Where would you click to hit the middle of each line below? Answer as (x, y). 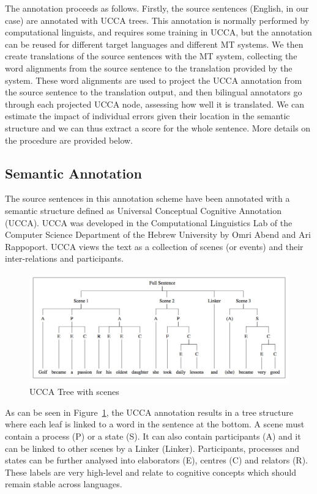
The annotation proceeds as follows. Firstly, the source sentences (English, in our (157, 8)
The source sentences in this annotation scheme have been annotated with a (147, 198)
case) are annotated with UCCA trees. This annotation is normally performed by (157, 20)
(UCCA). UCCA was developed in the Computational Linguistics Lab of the (149, 222)
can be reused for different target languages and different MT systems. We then (154, 44)
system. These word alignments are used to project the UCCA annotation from (154, 80)
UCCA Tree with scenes (74, 392)
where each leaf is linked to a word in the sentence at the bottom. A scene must (155, 424)
